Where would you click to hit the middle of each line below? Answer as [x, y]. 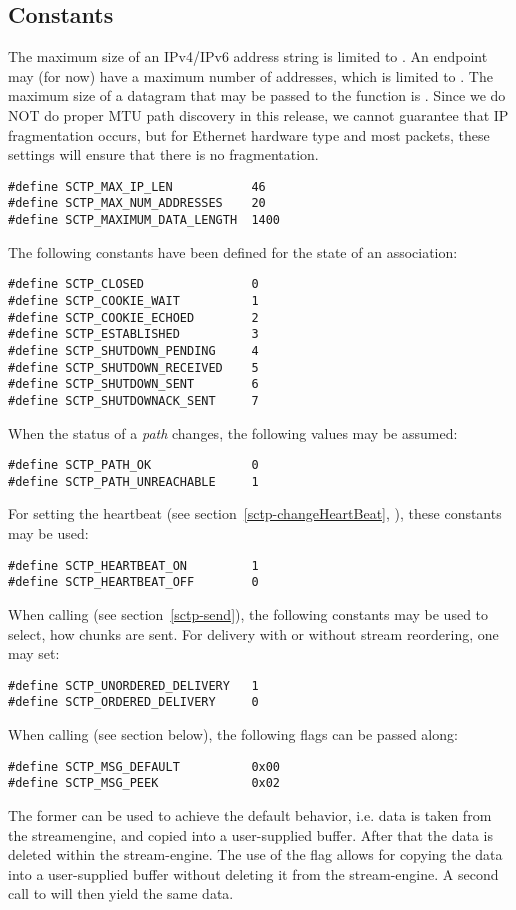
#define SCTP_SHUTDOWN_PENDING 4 [133, 350]
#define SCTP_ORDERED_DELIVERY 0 [133, 702]
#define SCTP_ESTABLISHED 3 [133, 334]
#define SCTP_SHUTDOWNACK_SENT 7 [133, 400]
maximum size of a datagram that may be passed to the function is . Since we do [257, 95]
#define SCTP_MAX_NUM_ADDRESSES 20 [137, 203]
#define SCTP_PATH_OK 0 [133, 465]
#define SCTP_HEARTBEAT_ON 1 [133, 565]
